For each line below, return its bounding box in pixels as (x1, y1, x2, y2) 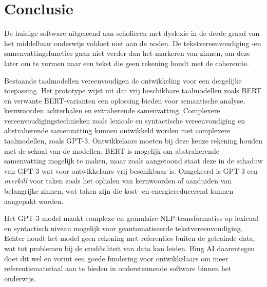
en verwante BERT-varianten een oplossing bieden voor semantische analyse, (4, 95, 245, 106)
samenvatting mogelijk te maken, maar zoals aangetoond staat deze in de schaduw (4, 155, 263, 166)
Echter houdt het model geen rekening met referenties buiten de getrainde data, (4, 233, 255, 243)
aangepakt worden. (4, 195, 64, 206)
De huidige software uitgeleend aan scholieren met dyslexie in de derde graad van (4, 28, 260, 38)
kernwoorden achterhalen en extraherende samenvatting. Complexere (4, 105, 220, 116)
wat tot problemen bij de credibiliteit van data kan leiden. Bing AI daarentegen (4, 243, 255, 253)
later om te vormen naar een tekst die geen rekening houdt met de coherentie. (4, 57, 249, 68)
